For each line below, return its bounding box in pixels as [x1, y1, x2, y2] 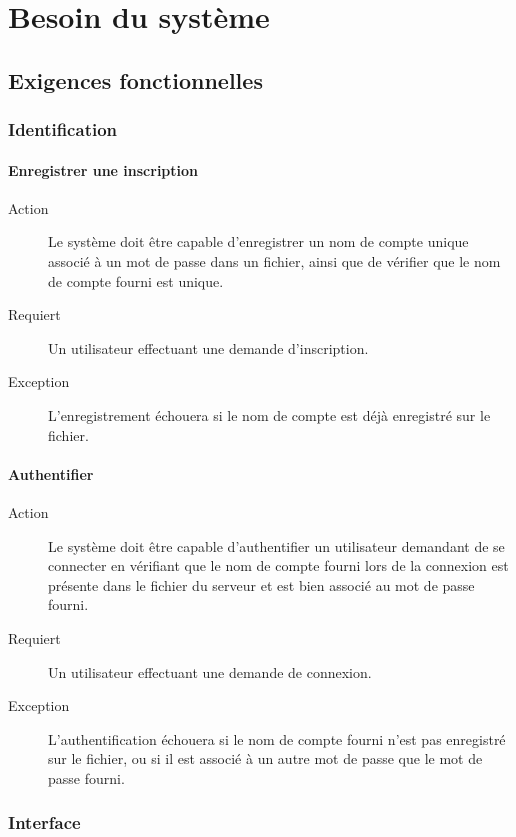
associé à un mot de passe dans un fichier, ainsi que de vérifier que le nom [48, 250, 501, 271]
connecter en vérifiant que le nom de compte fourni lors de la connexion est [48, 555, 509, 576]
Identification [8, 117, 118, 142]
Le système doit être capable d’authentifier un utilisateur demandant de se [48, 535, 505, 556]
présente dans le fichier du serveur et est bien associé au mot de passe [48, 574, 475, 595]
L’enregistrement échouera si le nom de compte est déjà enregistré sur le [48, 404, 491, 425]
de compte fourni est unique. [48, 270, 224, 291]
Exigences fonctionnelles [8, 64, 263, 95]
